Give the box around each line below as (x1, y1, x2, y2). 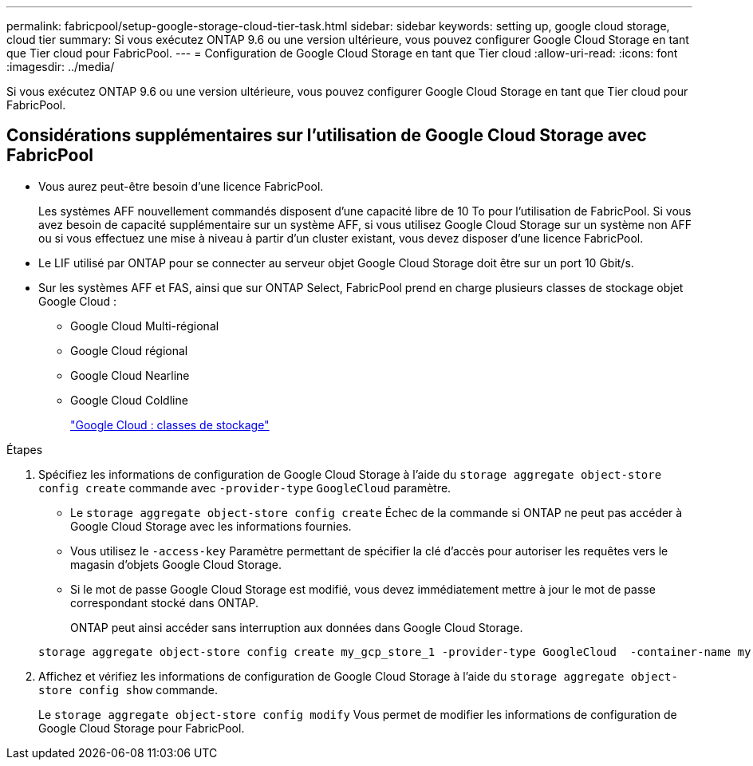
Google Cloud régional (70, 343, 188, 357)
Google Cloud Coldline (70, 393, 188, 407)
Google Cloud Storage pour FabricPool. (38, 721, 245, 735)
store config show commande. (38, 682, 219, 697)
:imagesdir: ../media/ (6, 60, 115, 73)
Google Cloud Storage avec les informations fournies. (70, 519, 352, 533)
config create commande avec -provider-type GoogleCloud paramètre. (38, 480, 451, 495)
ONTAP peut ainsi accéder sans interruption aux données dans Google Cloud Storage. (70, 620, 523, 634)
